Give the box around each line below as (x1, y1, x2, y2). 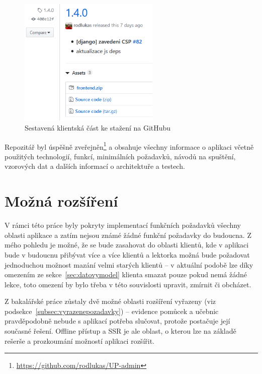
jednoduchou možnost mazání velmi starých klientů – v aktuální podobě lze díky (5, 259, 253, 270)
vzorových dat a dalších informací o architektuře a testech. (5, 161, 185, 171)
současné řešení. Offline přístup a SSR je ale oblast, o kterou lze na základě (5, 326, 236, 336)
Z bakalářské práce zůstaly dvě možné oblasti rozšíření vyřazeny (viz (5, 296, 216, 306)
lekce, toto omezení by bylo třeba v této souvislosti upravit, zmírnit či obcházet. (5, 279, 251, 289)
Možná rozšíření (5, 191, 118, 211)
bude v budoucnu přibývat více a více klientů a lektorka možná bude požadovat (5, 249, 250, 260)
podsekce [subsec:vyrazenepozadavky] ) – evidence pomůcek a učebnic (5, 305, 219, 316)
